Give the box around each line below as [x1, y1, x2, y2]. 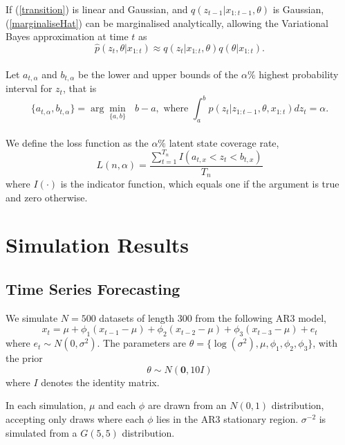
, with [313, 336, 338, 350]
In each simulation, [6, 398, 86, 412]
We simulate [6, 310, 58, 325]
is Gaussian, [272, 2, 324, 16]
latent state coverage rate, [169, 135, 279, 149]
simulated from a [6, 425, 77, 439]
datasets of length [99, 310, 175, 325]
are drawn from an [147, 398, 227, 412]
